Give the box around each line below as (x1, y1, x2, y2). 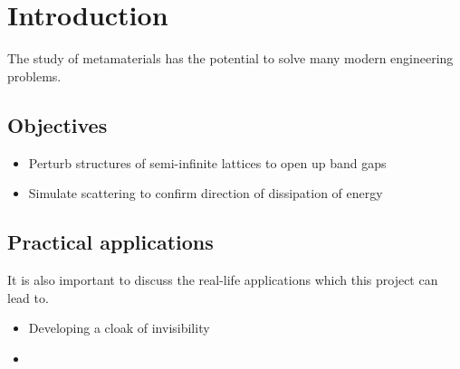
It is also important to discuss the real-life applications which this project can (7, 270, 438, 289)
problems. (7, 66, 62, 85)
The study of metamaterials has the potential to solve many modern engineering (7, 49, 454, 68)
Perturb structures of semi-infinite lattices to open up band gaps (28, 153, 387, 172)
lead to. (7, 288, 49, 307)
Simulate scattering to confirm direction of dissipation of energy (28, 184, 383, 203)
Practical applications (7, 228, 214, 256)
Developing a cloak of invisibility (28, 318, 210, 337)
